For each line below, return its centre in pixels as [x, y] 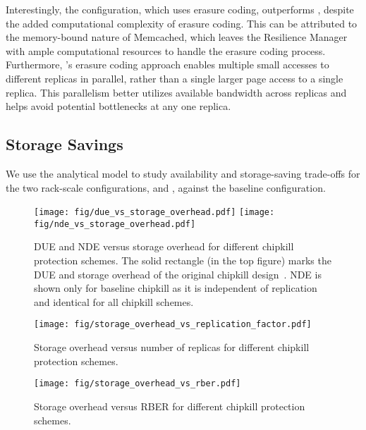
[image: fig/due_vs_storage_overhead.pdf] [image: [154, 213]
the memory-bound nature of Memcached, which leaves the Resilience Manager [177, 37]
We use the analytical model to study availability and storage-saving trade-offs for [183, 173]
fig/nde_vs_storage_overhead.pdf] [115, 224]
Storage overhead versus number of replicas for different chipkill [172, 347]
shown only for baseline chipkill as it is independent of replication [176, 288]
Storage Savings [65, 144]
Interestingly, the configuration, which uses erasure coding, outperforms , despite [180, 9]
